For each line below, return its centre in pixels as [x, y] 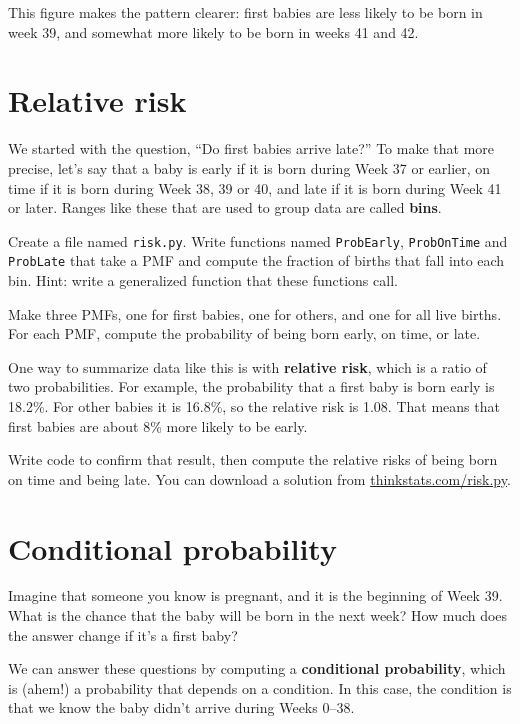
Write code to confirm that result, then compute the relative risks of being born [253, 459]
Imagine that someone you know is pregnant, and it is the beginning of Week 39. [255, 595]
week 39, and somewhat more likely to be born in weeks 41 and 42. [213, 31]
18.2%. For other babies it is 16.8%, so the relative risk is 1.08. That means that [254, 405]
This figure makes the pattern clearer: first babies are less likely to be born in [245, 12]
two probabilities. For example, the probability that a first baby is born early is [251, 386]
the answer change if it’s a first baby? [123, 634]
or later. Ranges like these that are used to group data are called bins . [225, 207]
